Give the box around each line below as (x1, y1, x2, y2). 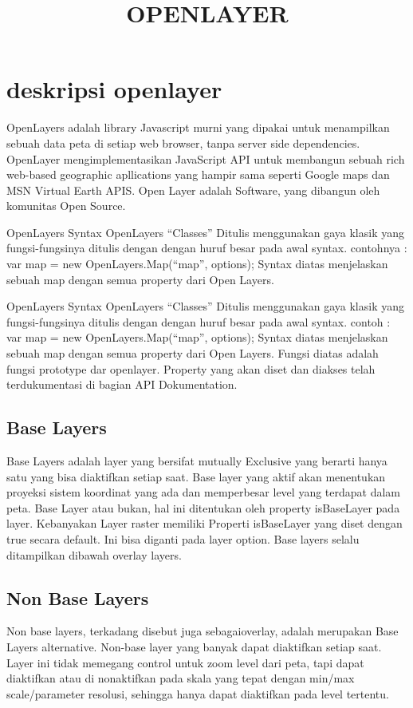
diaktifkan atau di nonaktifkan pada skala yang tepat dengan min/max (6, 670, 355, 686)
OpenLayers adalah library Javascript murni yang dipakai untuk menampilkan (6, 119, 390, 136)
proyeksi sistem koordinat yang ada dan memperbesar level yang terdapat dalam (6, 484, 401, 500)
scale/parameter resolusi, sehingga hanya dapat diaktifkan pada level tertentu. (6, 685, 389, 702)
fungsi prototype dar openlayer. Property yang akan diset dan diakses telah (6, 360, 376, 377)
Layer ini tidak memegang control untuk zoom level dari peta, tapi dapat (6, 654, 364, 670)
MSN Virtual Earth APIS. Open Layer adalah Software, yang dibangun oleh (6, 181, 380, 198)
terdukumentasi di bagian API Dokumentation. (6, 376, 238, 393)
